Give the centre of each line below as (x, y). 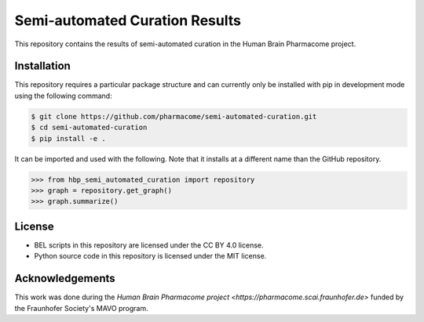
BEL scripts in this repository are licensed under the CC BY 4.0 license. (149, 245)
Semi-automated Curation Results (128, 20)
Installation (42, 66)
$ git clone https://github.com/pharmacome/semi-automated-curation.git (174, 116)
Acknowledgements (65, 279)
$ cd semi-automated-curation (89, 128)
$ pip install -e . (68, 138)
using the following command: (64, 96)
